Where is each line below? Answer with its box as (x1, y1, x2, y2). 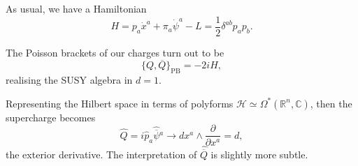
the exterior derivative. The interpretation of (6, 146, 197, 161)
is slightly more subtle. (210, 146, 308, 161)
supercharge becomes (6, 110, 96, 124)
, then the (310, 96, 352, 110)
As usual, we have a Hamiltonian (6, 1, 147, 15)
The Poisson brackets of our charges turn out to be (6, 45, 224, 59)
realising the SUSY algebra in (6, 73, 133, 87)
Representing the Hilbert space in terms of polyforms (6, 96, 234, 110)
